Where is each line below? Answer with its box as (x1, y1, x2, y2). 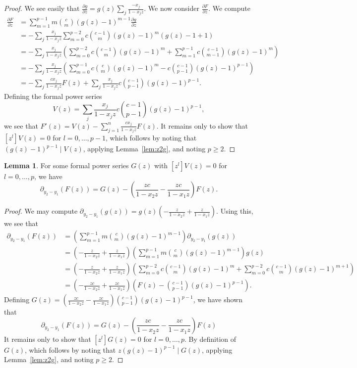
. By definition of (184, 333, 237, 344)
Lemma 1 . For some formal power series (4, 160, 129, 170)
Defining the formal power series (4, 91, 102, 101)
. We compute (208, 3, 250, 13)
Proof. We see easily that (4, 3, 80, 13)
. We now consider (144, 3, 199, 13)
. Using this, (216, 206, 253, 216)
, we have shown (193, 294, 242, 305)
